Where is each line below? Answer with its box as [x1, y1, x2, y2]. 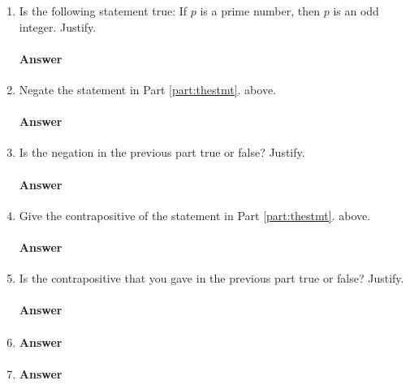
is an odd [333, 2, 379, 19]
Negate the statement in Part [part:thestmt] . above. [19, 80, 277, 97]
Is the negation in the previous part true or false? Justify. [19, 144, 305, 161]
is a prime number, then [200, 2, 321, 19]
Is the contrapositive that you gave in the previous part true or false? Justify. [19, 270, 404, 287]
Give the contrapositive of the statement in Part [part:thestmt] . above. [19, 206, 371, 223]
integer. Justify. [19, 18, 97, 35]
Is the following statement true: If [19, 2, 188, 19]
